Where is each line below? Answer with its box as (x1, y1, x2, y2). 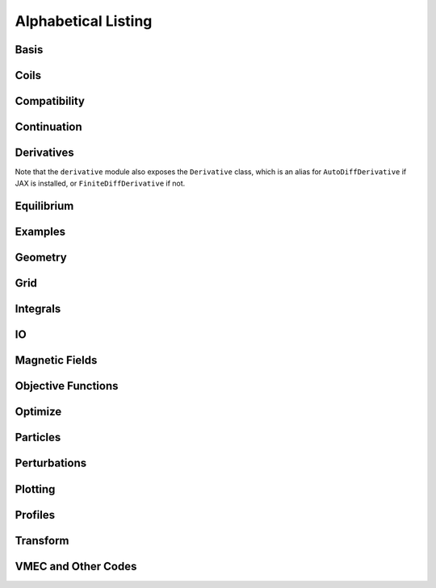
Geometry (15, 251, 68, 265)
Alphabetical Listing (15, 12, 153, 30)
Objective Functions (15, 379, 119, 393)
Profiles (15, 508, 56, 522)
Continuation (15, 120, 82, 134)
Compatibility (15, 94, 85, 108)
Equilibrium (15, 199, 74, 213)
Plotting (15, 482, 56, 496)
